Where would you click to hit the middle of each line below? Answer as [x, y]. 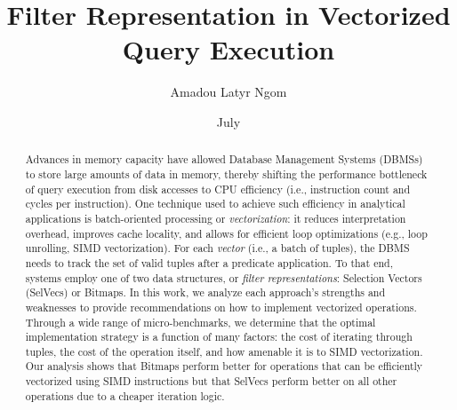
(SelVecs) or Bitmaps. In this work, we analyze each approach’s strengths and [205, 292]
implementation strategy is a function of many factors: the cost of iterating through [219, 337]
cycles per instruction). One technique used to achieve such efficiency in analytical [215, 204]
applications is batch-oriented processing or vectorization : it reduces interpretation [216, 218]
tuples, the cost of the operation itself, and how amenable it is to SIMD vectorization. [224, 351]
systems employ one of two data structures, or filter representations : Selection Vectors [224, 277]
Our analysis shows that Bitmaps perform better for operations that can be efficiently [224, 366]
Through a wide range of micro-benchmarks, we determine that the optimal [200, 322]
